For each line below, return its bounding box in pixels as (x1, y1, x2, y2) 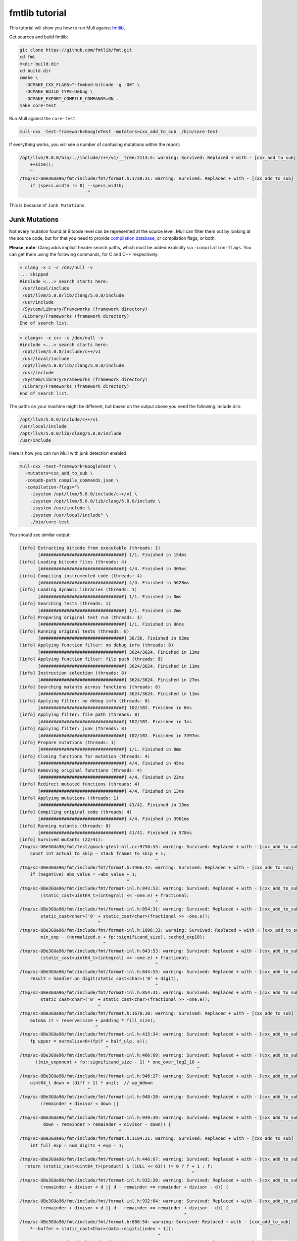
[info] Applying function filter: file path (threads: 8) (19, 656, 163, 662)
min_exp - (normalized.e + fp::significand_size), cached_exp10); (40, 934, 205, 940)
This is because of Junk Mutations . (9, 202, 86, 208)
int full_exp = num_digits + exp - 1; (30, 1142, 124, 1148)
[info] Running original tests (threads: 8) (19, 628, 130, 634)
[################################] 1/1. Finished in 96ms (38, 621, 184, 627)
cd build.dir (19, 68, 51, 74)
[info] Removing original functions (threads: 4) (19, 767, 143, 773)
